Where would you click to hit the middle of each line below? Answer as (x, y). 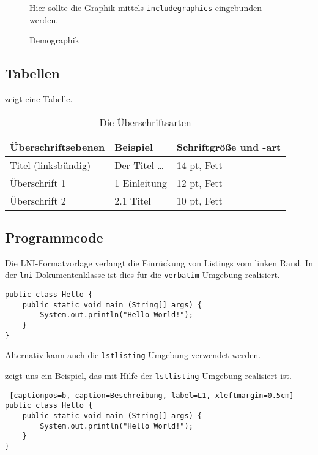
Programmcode (54, 237)
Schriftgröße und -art (229, 146)
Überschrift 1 (38, 182)
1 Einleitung (141, 182)
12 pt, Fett (199, 182)
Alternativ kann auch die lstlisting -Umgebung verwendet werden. (133, 355)
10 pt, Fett (199, 200)
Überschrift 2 (38, 200)
